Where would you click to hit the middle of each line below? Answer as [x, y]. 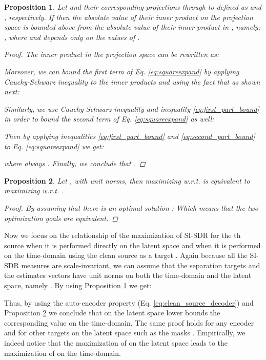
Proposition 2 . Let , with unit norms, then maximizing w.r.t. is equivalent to [127, 180]
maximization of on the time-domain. [63, 353]
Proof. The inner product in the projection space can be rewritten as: [112, 54]
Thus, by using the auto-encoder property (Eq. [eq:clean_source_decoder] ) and [129, 302]
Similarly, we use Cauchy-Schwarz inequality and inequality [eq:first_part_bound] [132, 108]
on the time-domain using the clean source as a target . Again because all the [126, 255]
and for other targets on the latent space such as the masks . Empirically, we [125, 333]
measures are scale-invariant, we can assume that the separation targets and [141, 265]
